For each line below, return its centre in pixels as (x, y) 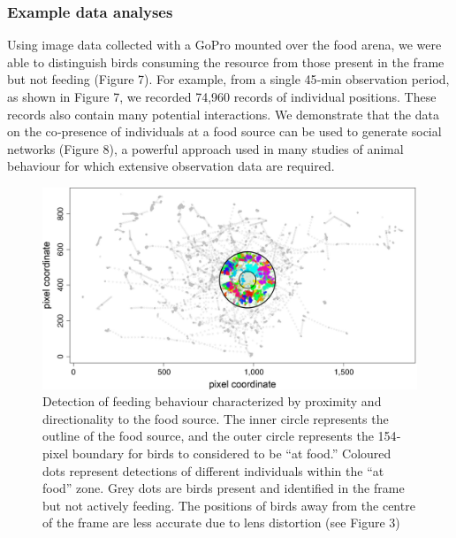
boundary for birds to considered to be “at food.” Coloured (232, 453)
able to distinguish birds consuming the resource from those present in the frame (226, 61)
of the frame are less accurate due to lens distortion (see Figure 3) (221, 523)
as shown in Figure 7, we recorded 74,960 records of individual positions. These (222, 96)
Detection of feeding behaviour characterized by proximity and (212, 401)
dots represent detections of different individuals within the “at (213, 470)
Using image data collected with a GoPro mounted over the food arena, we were (224, 45)
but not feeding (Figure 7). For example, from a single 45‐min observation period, (228, 79)
